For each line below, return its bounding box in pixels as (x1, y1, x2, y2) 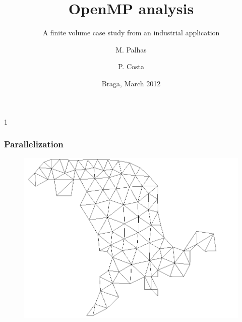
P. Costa (118, 61, 144, 72)
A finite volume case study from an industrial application (42, 27, 220, 38)
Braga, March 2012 (101, 78, 161, 88)
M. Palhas (115, 44, 147, 55)
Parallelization (4, 138, 64, 150)
